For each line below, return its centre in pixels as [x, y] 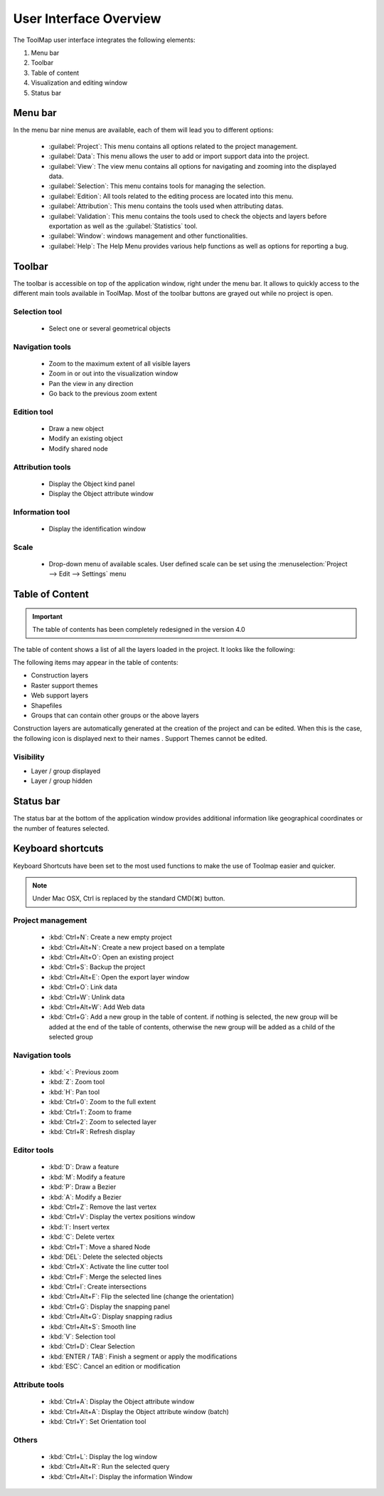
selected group [71, 1037]
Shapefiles [47, 705]
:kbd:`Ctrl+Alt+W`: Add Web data [97, 1007]
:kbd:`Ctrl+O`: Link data [83, 987]
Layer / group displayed [66, 771]
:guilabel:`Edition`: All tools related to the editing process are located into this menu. [171, 196]
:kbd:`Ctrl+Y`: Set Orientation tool [97, 1421]
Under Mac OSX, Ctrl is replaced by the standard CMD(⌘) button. [129, 898]
